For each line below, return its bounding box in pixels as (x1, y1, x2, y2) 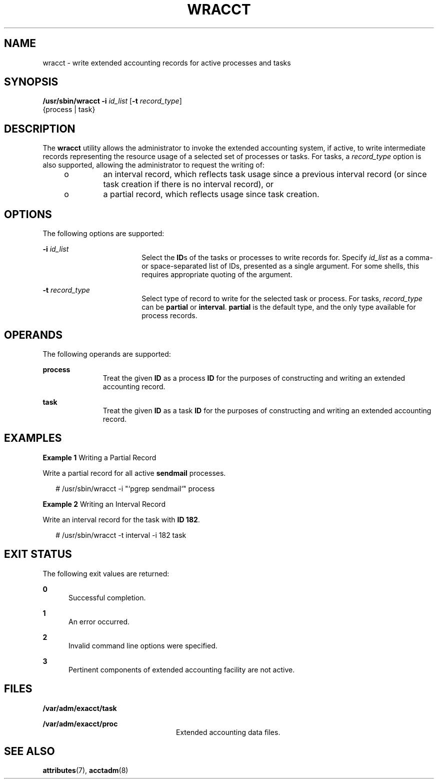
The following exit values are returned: (42, 569, 169, 578)
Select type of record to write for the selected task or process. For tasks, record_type (141, 294, 422, 303)
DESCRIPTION (4, 122, 75, 135)
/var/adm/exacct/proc (42, 719, 118, 728)
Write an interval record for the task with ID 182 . (42, 515, 200, 524)
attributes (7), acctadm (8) (42, 766, 128, 775)
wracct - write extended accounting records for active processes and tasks (42, 58, 291, 67)
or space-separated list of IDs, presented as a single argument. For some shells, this (141, 262, 419, 271)
